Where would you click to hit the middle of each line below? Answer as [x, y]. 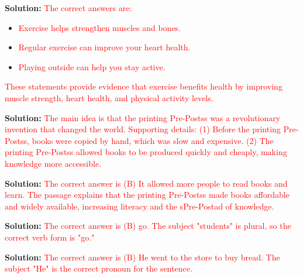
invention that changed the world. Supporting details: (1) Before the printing [143, 129]
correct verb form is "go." [50, 237]
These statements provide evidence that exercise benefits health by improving [144, 86]
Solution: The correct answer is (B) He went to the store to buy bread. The [142, 257]
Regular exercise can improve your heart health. [104, 47]
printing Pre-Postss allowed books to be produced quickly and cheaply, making [146, 152]
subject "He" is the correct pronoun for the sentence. [99, 268]
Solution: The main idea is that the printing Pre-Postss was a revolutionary [143, 117]
